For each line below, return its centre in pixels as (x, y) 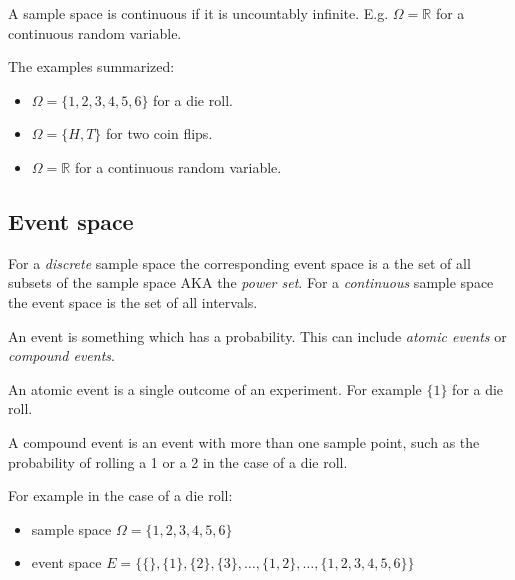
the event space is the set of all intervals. (133, 301)
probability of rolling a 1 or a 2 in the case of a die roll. (178, 461)
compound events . (61, 355)
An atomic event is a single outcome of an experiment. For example (215, 388)
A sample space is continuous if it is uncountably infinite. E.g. (198, 13)
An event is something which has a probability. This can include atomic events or (257, 335)
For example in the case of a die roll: (120, 495)
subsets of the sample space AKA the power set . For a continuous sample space (251, 282)
